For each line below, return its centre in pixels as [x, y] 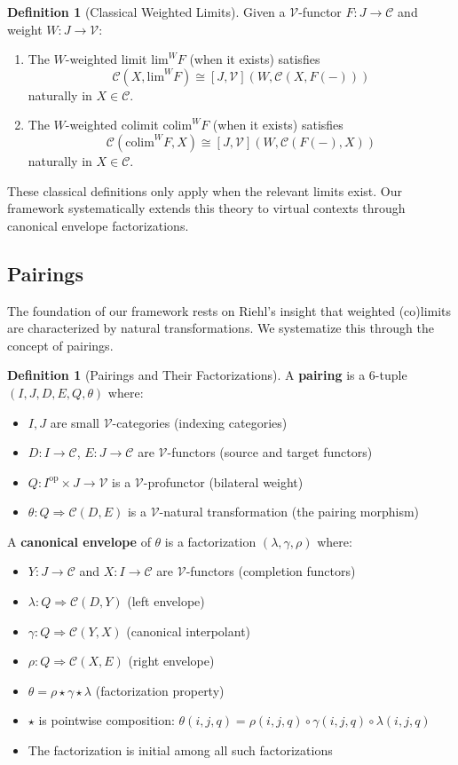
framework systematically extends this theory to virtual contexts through [206, 208]
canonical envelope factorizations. [98, 225]
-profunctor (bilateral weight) [223, 481]
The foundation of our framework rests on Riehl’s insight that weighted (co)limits [229, 310]
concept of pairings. [60, 345]
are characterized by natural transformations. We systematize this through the [221, 328]
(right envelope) [171, 661]
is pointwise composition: [107, 720]
